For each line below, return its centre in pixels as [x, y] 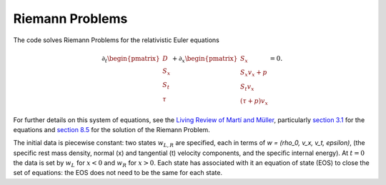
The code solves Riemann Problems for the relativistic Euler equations [116, 40]
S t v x [247, 88]
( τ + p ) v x [254, 101]
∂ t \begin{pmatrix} [130, 59]
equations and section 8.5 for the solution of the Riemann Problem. [112, 129]
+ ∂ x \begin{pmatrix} [205, 59]
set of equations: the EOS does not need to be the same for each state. [118, 173]
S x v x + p [253, 74]
